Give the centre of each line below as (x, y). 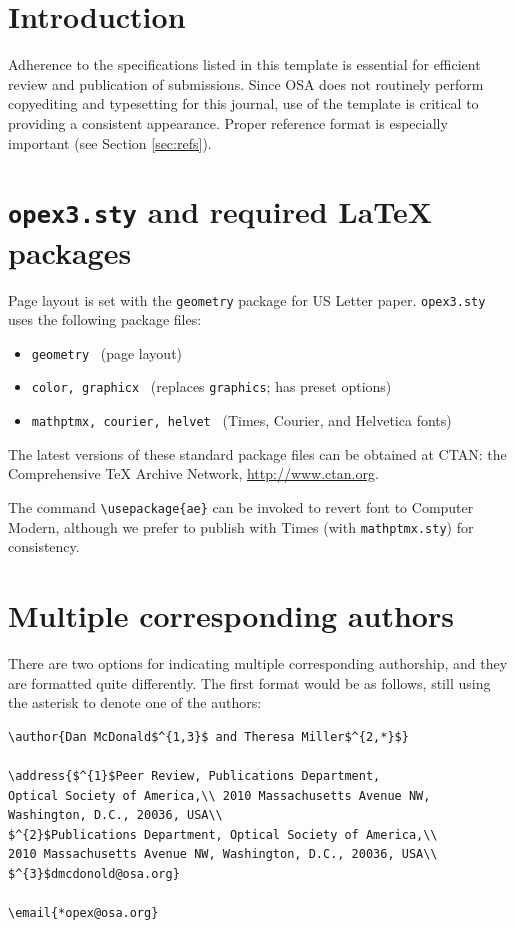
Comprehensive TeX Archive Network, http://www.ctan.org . (193, 473)
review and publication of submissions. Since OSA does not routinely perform (246, 83)
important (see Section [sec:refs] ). (110, 142)
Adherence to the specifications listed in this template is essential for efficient (244, 64)
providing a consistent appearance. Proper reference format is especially (228, 122)
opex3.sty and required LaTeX (220, 211)
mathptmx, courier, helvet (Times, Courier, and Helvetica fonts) (241, 420)
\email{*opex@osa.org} (83, 913)
